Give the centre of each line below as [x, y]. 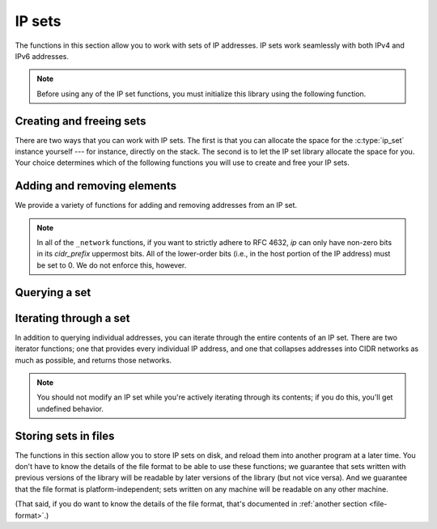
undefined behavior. [70, 408]
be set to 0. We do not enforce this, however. [112, 265]
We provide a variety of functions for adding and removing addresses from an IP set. [156, 205]
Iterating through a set [72, 318]
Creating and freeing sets [81, 121]
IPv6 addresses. [42, 56]
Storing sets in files [65, 436]
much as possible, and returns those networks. [93, 360]
